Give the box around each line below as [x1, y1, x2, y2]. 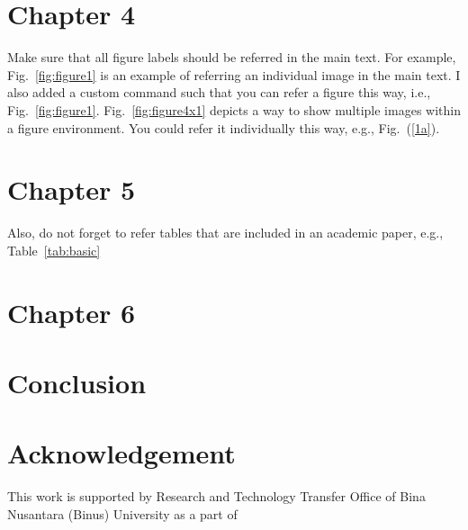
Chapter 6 [7, 293, 136, 330]
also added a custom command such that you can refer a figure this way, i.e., [7, 83, 431, 102]
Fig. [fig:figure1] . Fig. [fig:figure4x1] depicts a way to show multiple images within [7, 100, 461, 119]
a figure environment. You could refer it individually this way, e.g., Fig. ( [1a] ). [7, 118, 440, 137]
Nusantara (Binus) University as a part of [7, 504, 238, 523]
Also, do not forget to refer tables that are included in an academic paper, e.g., [7, 223, 444, 242]
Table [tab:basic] [7, 240, 101, 259]
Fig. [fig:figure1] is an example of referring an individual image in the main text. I [7, 65, 461, 84]
